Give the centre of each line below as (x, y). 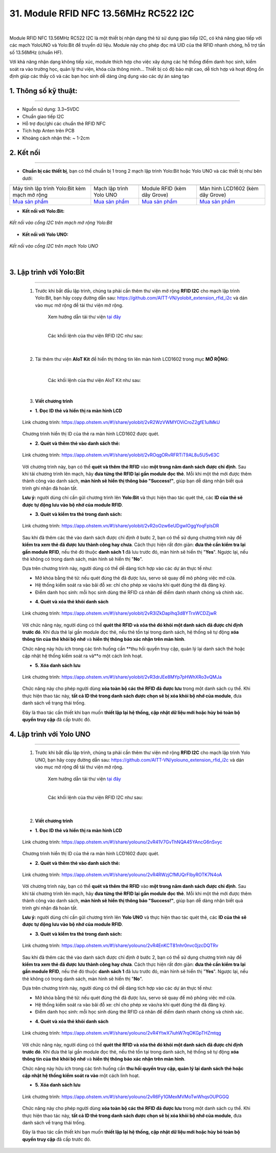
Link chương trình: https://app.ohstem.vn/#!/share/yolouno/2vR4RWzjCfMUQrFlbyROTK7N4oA (122, 875)
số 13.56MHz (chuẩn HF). (36, 52)
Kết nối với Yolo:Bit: (43, 211)
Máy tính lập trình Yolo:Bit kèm (49, 189)
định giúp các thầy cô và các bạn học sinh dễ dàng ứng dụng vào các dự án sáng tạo (99, 76)
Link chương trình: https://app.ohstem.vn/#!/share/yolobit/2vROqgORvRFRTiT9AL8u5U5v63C (121, 455)
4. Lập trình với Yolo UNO (50, 734)
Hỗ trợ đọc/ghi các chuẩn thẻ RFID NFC (64, 124)
